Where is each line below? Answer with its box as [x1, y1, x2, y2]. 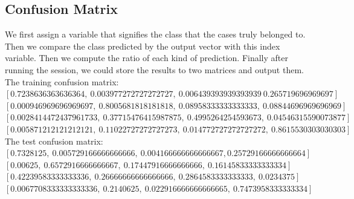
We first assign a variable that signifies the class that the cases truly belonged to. [5, 28, 306, 41]
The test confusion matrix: [5, 134, 103, 147]
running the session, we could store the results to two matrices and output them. [5, 63, 304, 76]
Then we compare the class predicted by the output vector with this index [5, 39, 280, 52]
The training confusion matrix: [5, 75, 119, 88]
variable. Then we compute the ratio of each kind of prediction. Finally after [5, 51, 288, 64]
